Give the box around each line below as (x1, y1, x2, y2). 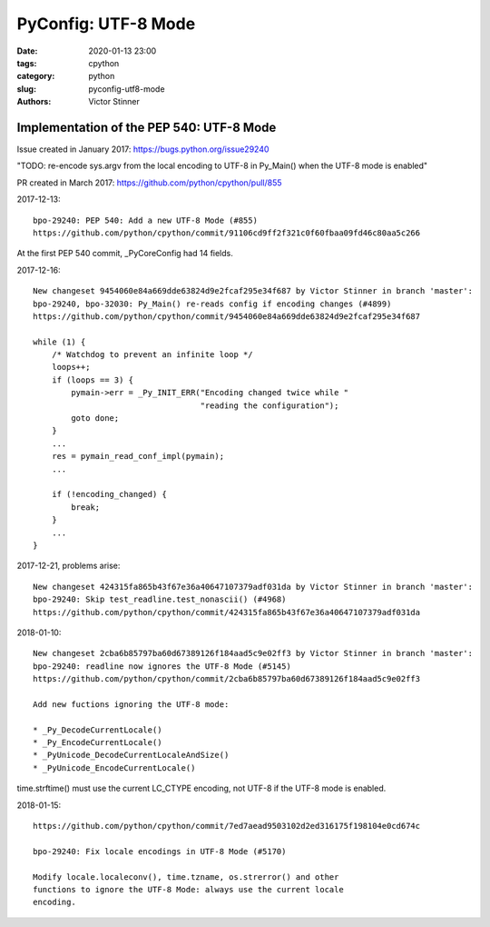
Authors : (16, 96, 52, 107)
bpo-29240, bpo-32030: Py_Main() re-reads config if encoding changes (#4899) (33, 298, 392, 309)
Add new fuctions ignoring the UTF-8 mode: (33, 699, 230, 709)
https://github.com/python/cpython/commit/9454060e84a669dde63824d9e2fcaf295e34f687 (33, 311, 421, 322)
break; (71, 502, 101, 513)
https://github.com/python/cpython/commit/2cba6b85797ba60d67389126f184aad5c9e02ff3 (33, 673, 421, 684)
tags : (16, 57, 37, 68)
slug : (16, 83, 36, 95)
